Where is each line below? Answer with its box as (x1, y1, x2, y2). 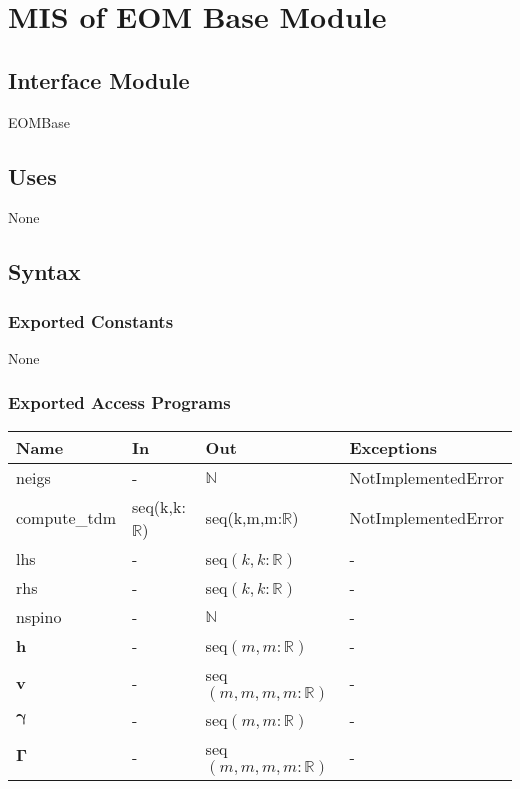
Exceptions (349, 435, 437, 459)
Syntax (8, 256, 81, 287)
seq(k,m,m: (205, 506, 283, 530)
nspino (16, 604, 62, 628)
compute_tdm (16, 506, 117, 530)
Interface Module (8, 64, 190, 95)
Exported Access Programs (8, 390, 231, 415)
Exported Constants (8, 308, 174, 333)
